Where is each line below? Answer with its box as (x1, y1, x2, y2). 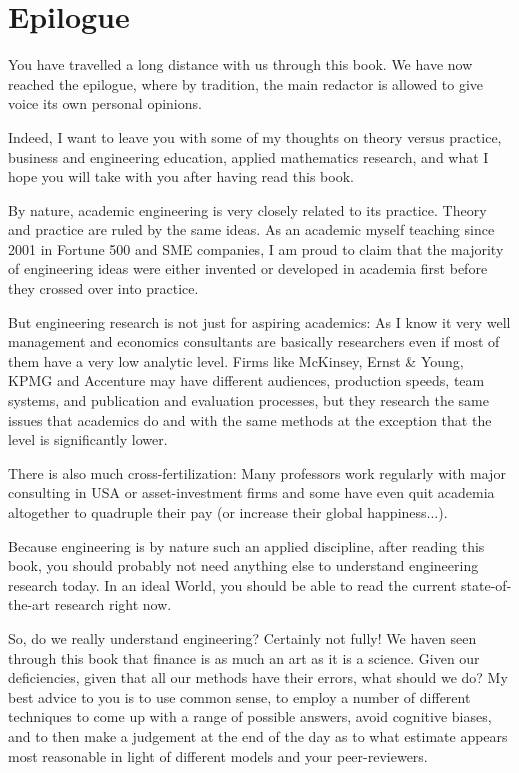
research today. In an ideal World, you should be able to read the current (8, 574, 457, 595)
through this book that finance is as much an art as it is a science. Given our (8, 647, 480, 668)
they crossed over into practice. (8, 278, 199, 299)
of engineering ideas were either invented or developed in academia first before (8, 258, 488, 279)
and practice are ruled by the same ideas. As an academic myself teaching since (8, 219, 495, 240)
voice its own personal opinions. (8, 93, 202, 114)
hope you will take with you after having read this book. (8, 166, 354, 187)
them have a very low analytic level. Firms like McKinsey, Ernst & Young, (8, 350, 464, 371)
